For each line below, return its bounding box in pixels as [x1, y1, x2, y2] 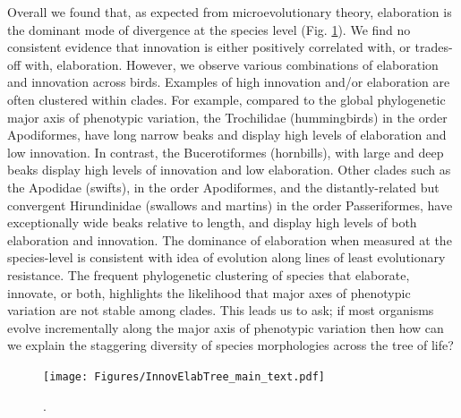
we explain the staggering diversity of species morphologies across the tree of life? [7, 336, 454, 354]
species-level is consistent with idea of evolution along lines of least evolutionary [7, 248, 446, 267]
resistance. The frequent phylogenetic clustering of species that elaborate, [7, 265, 410, 284]
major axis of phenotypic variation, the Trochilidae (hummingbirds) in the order [7, 107, 448, 126]
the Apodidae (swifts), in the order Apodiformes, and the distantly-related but [7, 177, 440, 196]
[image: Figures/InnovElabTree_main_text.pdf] [43, 370, 325, 383]
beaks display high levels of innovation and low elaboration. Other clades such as [7, 160, 451, 179]
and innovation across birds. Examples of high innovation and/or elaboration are [7, 73, 450, 91]
